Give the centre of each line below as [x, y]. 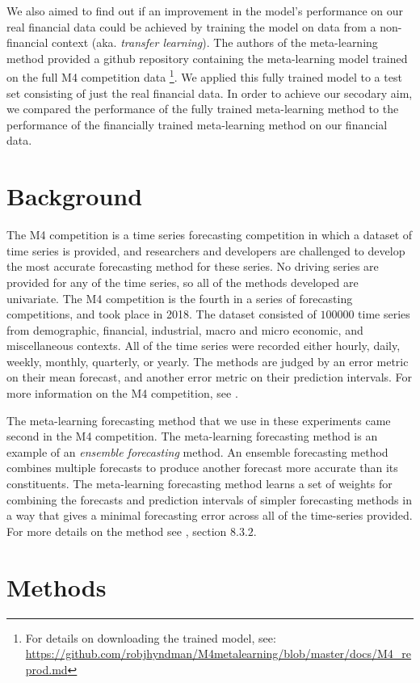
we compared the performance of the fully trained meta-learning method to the [203, 109]
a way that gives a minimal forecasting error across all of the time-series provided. [210, 515]
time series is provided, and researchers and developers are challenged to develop [206, 250]
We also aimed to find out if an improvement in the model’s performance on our [205, 11]
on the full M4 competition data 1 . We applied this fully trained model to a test [204, 76]
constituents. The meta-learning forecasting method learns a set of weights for [199, 484]
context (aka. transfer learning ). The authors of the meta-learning [215, 42]
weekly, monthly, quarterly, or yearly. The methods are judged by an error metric [208, 361]
